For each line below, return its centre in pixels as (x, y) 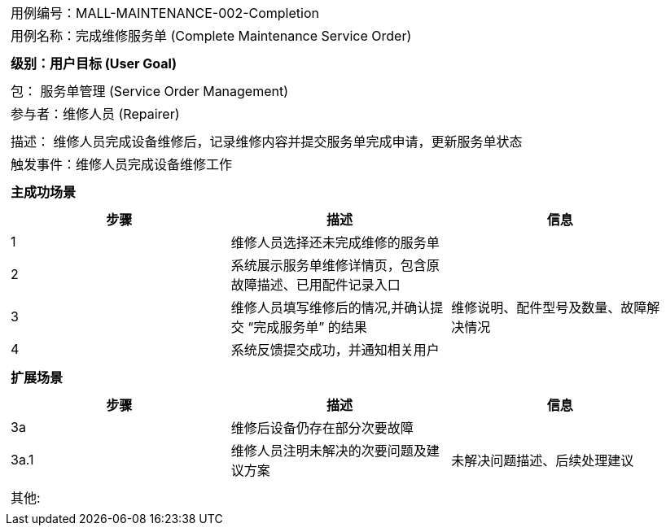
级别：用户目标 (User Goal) (94, 63)
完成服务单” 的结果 (310, 327)
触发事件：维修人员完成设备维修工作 (122, 164)
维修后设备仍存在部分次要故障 (322, 428)
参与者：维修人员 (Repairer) (95, 114)
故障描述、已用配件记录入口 (315, 285)
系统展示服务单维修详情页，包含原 (335, 265)
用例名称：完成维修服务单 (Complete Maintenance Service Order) (211, 36)
